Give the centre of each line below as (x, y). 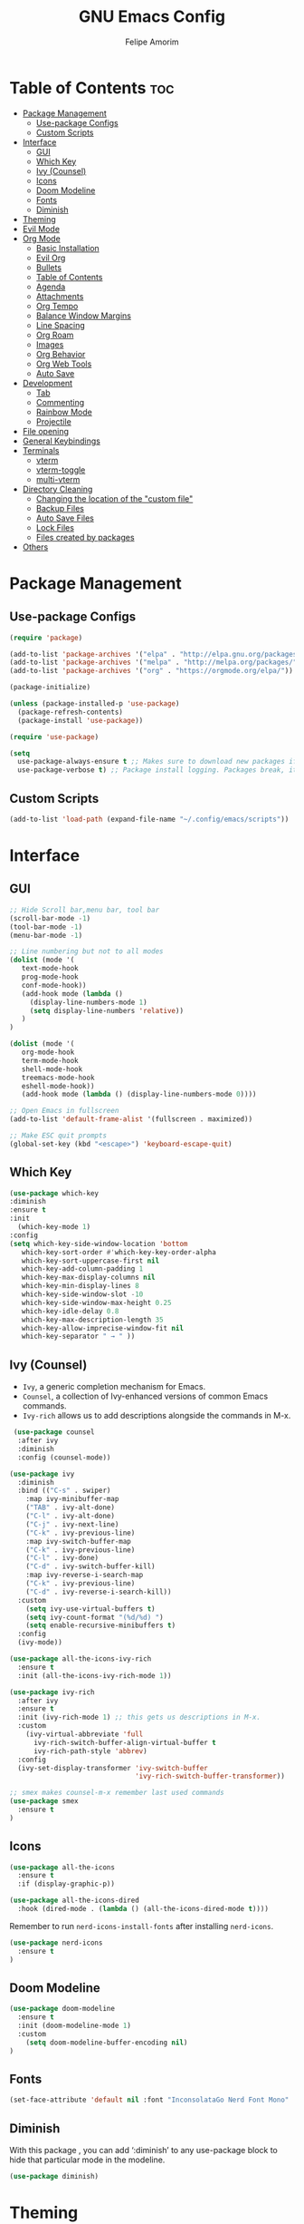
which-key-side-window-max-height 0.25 (96, 1302)
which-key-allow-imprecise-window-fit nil (102, 1328)
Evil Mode (41, 229)
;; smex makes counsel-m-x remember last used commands (117, 1793)
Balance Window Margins (83, 316)
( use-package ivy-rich (52, 1692)
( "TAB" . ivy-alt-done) (71, 1507)
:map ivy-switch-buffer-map (78, 1541)
